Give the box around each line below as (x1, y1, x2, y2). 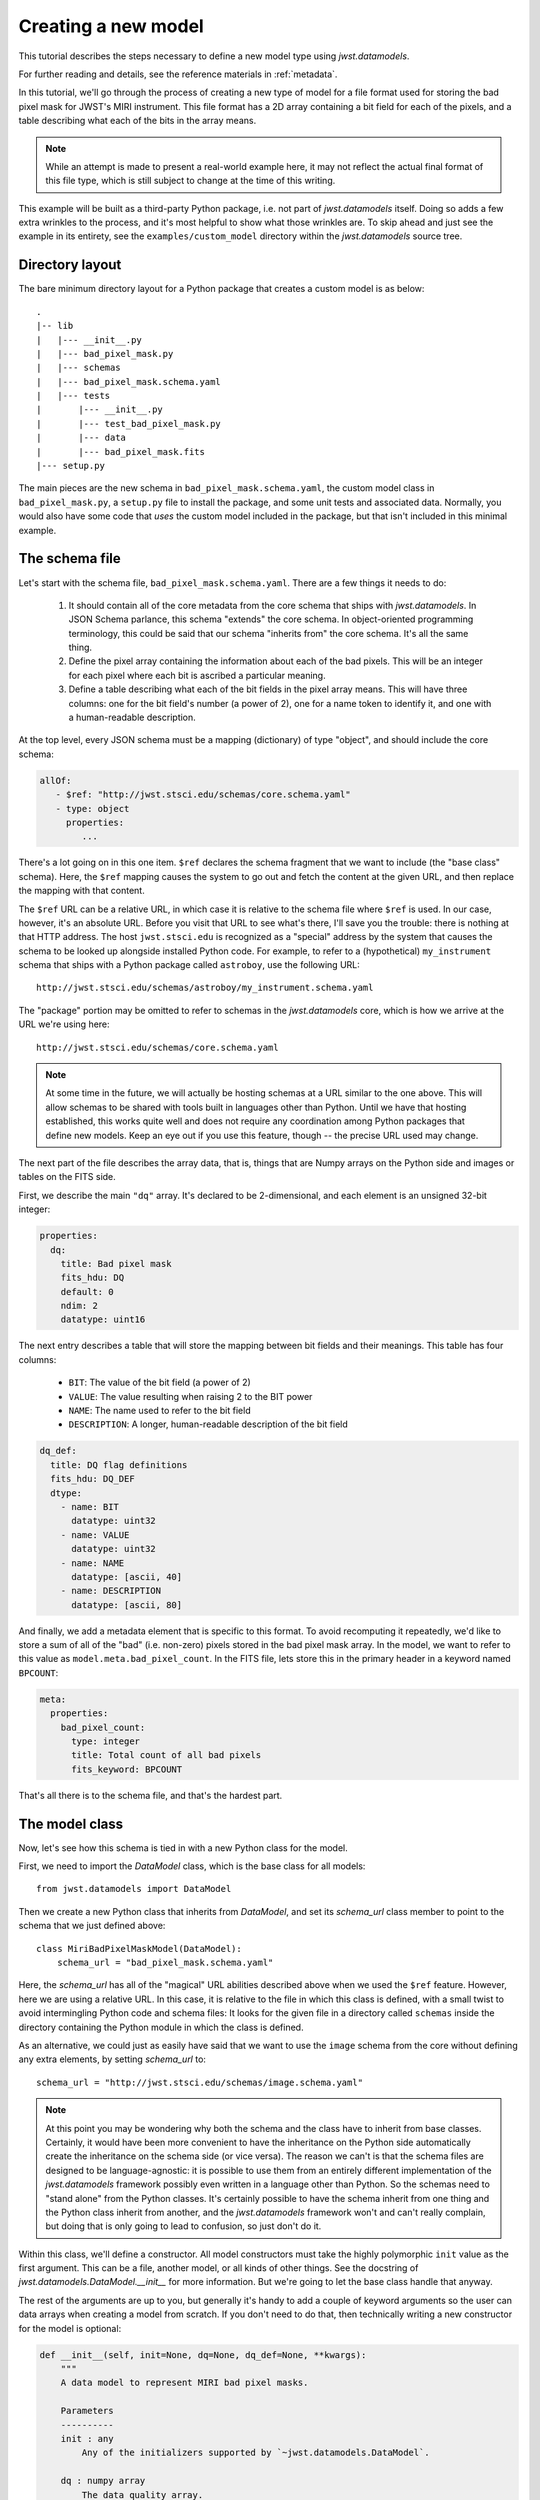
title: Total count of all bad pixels (71, 1750, 262, 1761)
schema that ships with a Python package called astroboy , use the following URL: (18, 959, 360, 971)
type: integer (71, 1736, 140, 1747)
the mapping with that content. (18, 885, 145, 897)
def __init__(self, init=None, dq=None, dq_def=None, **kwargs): (39, 2349, 367, 2360)
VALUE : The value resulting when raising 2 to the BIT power (68, 1390, 313, 1402)
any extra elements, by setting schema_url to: (18, 2053, 207, 2065)
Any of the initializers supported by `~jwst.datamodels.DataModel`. (81, 2447, 430, 2459)
